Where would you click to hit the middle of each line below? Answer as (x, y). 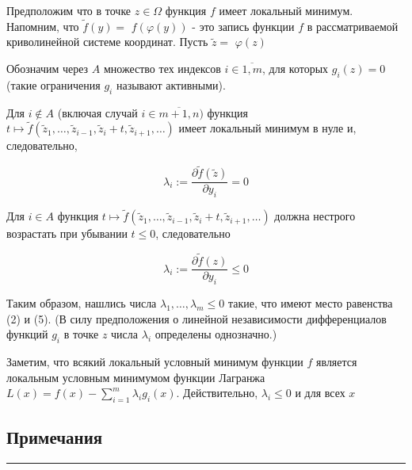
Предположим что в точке (69, 10)
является (337, 361)
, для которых (296, 68)
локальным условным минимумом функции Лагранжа (136, 377)
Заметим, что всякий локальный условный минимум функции (155, 361)
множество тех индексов (162, 68)
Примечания (55, 437)
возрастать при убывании (67, 233)
